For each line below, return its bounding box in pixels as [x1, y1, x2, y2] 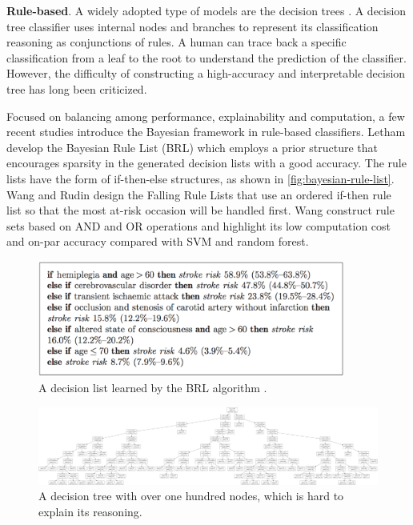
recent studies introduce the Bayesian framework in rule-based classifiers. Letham [6, 123, 406, 140]
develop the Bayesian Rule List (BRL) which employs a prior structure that [6, 138, 378, 155]
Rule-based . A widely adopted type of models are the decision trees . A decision [6, 2, 407, 18]
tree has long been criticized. [6, 80, 147, 97]
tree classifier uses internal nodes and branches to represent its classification [6, 18, 379, 34]
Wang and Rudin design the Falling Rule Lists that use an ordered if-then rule [6, 186, 391, 202]
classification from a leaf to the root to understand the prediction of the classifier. [6, 49, 407, 66]
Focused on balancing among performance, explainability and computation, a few [6, 107, 405, 124]
